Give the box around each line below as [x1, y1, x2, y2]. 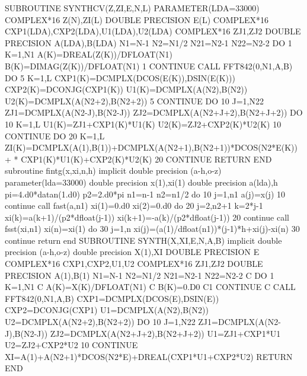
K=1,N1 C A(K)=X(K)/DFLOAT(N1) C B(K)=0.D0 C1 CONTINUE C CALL [5, 281, 296, 293]
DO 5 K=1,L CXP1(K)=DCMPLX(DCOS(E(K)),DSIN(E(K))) [5, 71, 235, 84]
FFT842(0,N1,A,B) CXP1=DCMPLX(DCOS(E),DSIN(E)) [5, 292, 219, 304]
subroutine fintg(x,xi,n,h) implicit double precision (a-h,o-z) [5, 164, 222, 177]
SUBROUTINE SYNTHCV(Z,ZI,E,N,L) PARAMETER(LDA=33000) [5, 2, 260, 14]
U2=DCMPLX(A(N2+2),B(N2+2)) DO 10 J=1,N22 [5, 316, 196, 328]
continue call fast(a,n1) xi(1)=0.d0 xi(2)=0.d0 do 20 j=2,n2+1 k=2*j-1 [5, 199, 263, 212]
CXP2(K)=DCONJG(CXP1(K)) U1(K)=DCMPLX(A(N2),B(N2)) [5, 83, 248, 95]
